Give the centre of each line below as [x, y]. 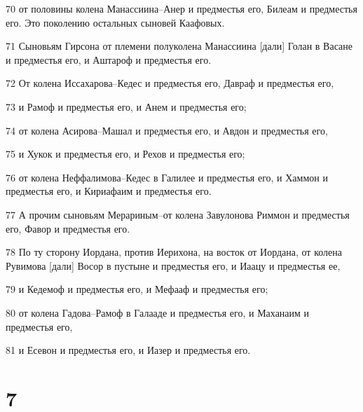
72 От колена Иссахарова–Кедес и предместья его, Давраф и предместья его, [170, 83]
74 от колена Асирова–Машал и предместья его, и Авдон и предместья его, [167, 130]
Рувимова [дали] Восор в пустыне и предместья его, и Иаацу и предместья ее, [173, 265]
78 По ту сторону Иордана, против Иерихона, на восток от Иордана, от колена [174, 252]
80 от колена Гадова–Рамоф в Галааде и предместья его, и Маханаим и [158, 312]
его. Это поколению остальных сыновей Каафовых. [115, 22]
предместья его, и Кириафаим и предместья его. [109, 191]
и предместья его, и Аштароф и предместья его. [109, 59]
